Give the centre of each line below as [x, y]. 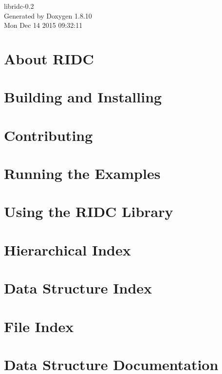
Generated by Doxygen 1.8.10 [48, 15]
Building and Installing [83, 97]
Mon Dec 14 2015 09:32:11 [43, 25]
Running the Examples [82, 173]
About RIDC [49, 58]
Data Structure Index [78, 288]
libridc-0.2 [19, 6]
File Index [39, 326]
